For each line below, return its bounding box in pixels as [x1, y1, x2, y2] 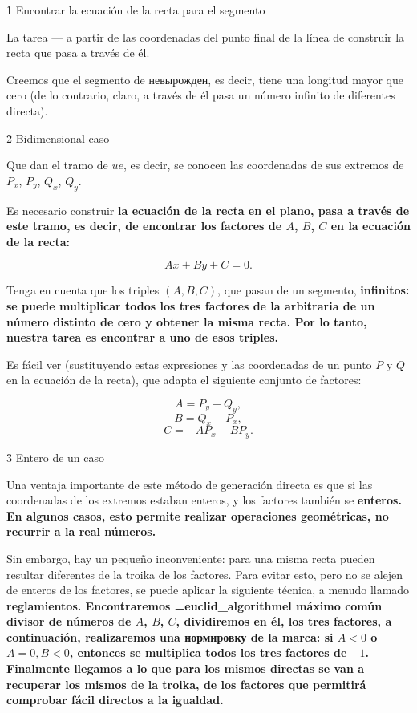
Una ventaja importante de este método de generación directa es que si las [6, 476, 373, 492]
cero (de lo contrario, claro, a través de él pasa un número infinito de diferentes [6, 87, 395, 103]
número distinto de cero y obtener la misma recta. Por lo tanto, [6, 313, 367, 330]
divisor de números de [6, 613, 132, 630]
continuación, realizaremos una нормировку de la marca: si [6, 628, 334, 645]
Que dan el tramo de [6, 156, 108, 173]
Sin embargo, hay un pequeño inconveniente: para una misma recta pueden [6, 549, 375, 566]
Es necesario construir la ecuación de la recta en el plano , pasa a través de [6, 201, 410, 218]
